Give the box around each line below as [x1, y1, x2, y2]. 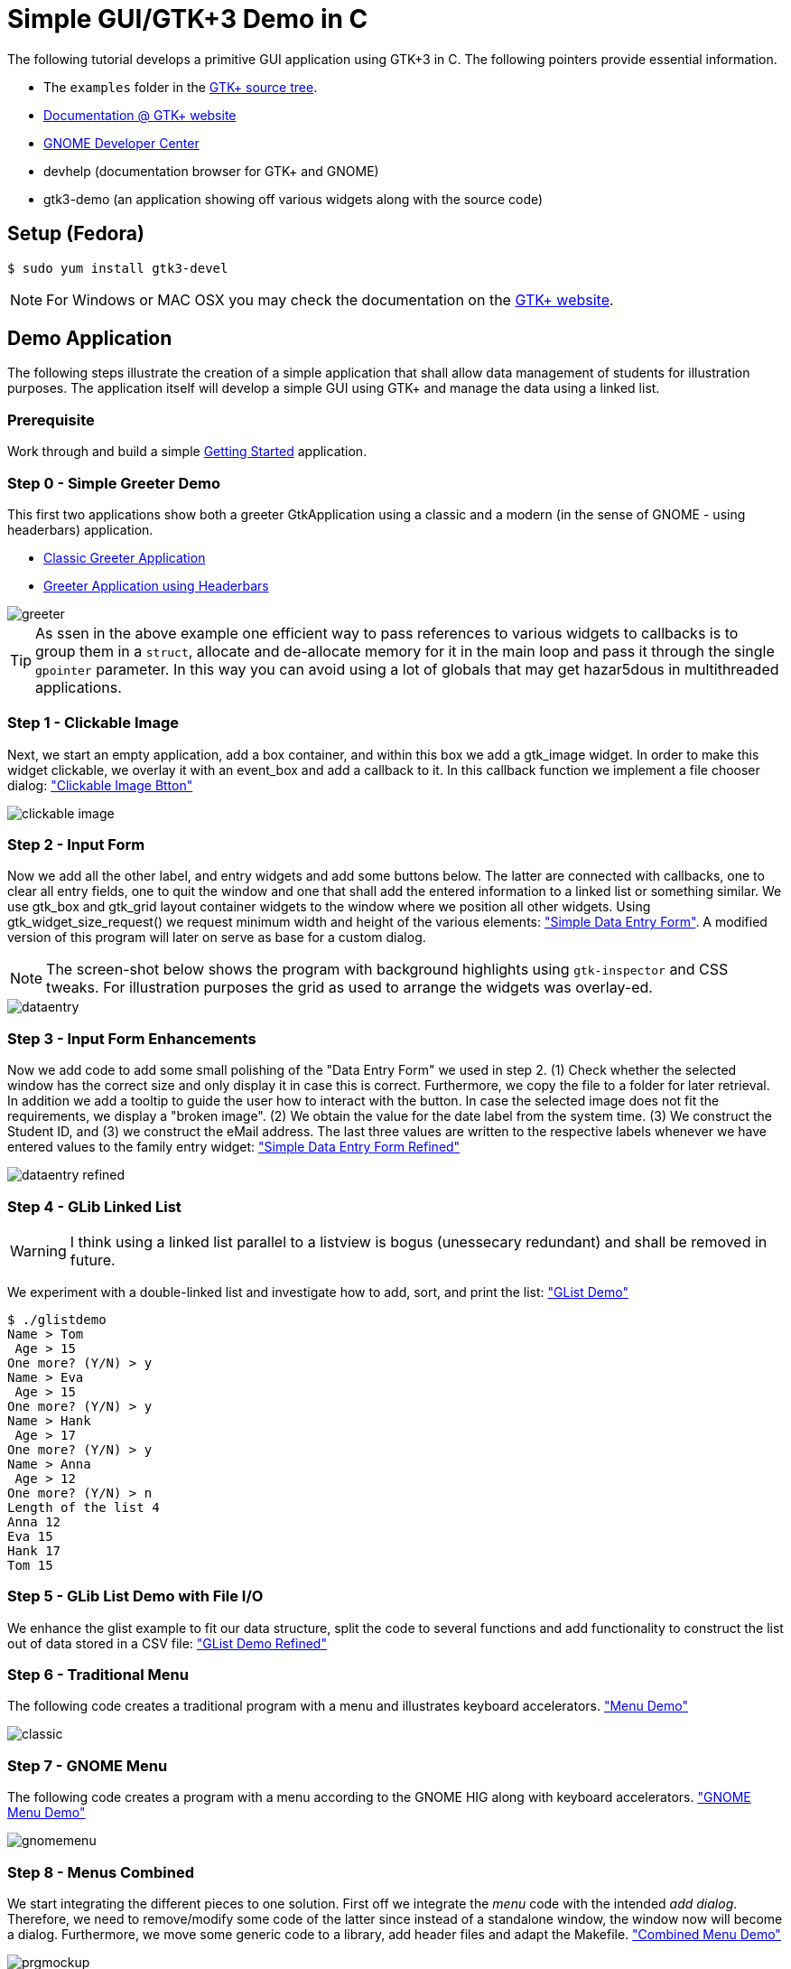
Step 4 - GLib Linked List [7, 1197, 181, 1216]
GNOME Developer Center [43, 135, 200, 151]
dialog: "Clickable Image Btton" [7, 777, 193, 793]
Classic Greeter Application [43, 549, 206, 565]
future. [70, 1250, 116, 1269]
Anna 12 [7, 1514, 61, 1529]
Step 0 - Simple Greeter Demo [7, 473, 221, 492]
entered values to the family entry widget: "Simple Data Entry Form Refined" [7, 1139, 461, 1155]
